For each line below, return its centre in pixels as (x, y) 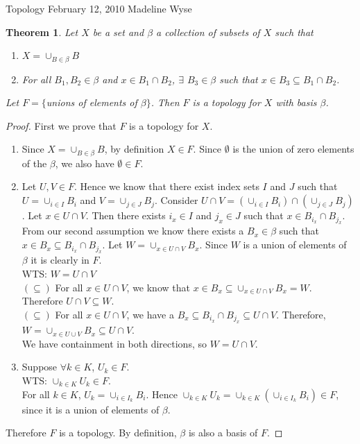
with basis (296, 102)
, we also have (85, 163)
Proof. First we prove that (61, 125)
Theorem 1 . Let (42, 32)
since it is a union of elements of (91, 409)
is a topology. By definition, (118, 433)
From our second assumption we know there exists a (133, 231)
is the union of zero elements (293, 149)
